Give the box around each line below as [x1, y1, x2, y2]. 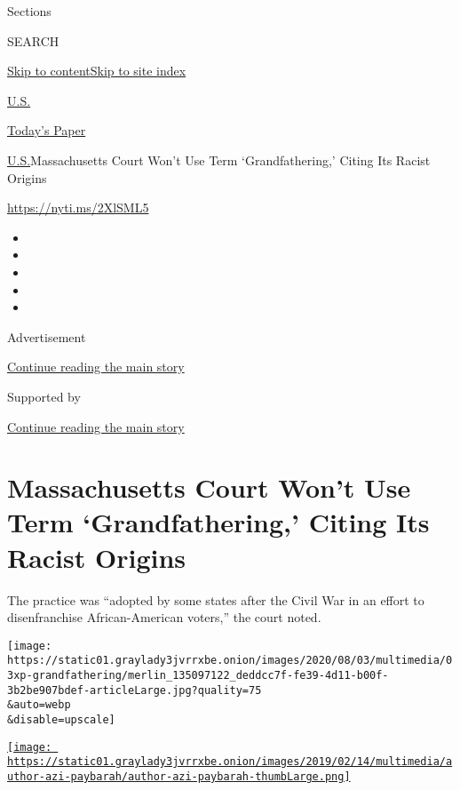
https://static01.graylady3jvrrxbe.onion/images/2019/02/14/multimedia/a [7, 755, 453, 769]
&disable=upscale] [7, 714, 115, 727]
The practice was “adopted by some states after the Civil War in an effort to [7, 590, 424, 609]
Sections [7, 2, 52, 20]
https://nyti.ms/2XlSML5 [7, 198, 149, 217]
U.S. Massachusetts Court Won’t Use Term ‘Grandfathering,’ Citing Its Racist [7, 150, 431, 169]
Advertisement [7, 327, 86, 346]
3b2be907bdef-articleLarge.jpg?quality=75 [7, 683, 262, 697]
